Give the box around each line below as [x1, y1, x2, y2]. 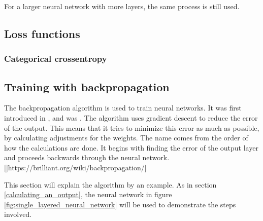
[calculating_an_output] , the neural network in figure [4, 189, 172, 200]
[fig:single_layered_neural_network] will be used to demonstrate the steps [4, 199, 236, 209]
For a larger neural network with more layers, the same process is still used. [4, 1, 240, 11]
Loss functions [4, 25, 80, 41]
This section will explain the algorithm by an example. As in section [4, 179, 217, 190]
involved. [4, 209, 32, 219]
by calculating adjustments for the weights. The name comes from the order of [4, 132, 248, 143]
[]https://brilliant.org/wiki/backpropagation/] [4, 162, 147, 172]
